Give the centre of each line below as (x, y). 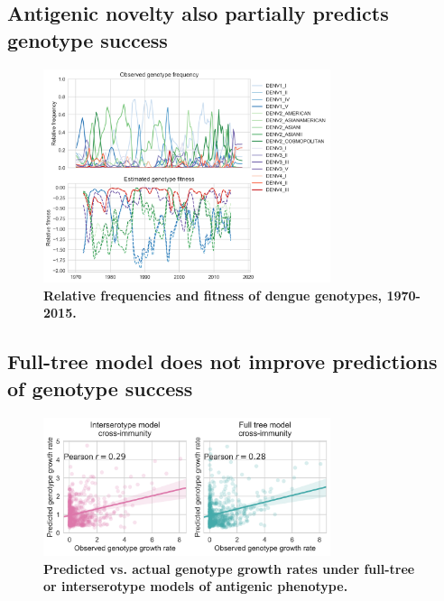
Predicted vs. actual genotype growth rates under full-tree (229, 568)
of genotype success (100, 388)
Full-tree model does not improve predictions (222, 361)
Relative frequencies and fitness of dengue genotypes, (213, 295)
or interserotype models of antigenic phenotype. (196, 586)
